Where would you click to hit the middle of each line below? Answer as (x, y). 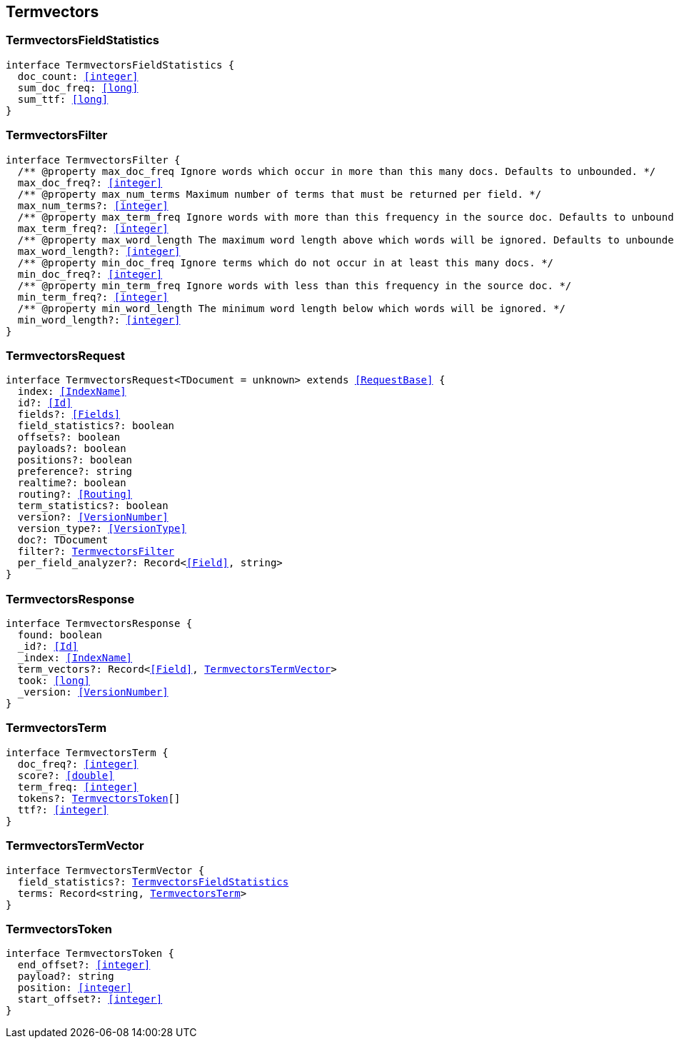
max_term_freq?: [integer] (93, 228)
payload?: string (66, 977)
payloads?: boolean (72, 449)
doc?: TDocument (63, 540)
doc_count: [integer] (78, 76)
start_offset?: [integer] (90, 999)
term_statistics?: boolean (93, 506)
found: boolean (60, 635)
